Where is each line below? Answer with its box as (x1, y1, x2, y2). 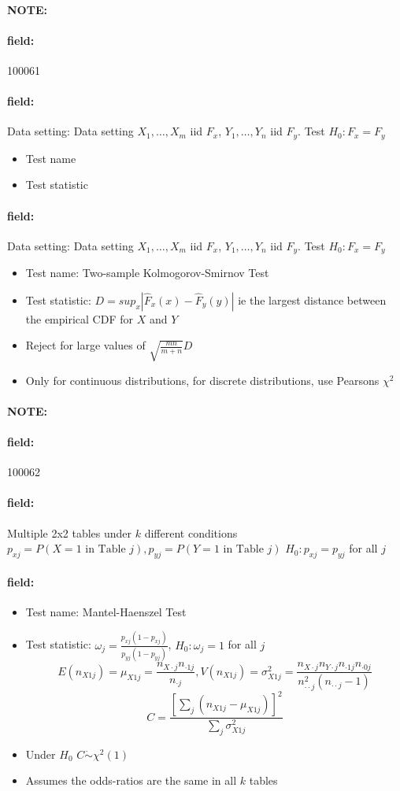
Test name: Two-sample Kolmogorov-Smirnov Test (25, 264, 269, 281)
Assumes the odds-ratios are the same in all (25, 772, 237, 789)
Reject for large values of (25, 337, 146, 353)
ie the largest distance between (238, 291, 387, 308)
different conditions (144, 524, 238, 541)
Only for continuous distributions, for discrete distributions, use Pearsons (25, 371, 380, 388)
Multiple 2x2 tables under (7, 524, 132, 541)
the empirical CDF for (25, 310, 133, 327)
